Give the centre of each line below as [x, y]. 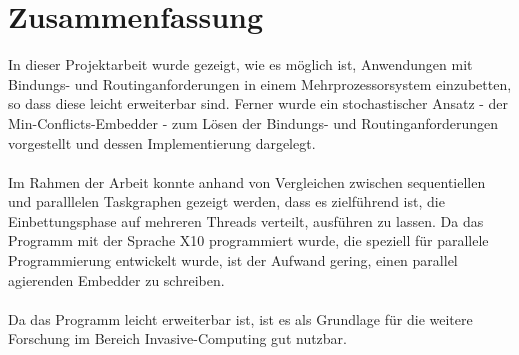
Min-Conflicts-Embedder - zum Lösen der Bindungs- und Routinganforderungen [253, 122]
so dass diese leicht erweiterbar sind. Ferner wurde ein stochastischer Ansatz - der [258, 103]
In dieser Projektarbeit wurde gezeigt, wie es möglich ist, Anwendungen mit [240, 64]
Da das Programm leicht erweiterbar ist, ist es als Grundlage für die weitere [240, 318]
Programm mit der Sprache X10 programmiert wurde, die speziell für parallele [248, 240]
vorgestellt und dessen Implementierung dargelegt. [162, 142]
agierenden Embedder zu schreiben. [116, 279]
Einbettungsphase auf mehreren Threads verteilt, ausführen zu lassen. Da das [246, 220]
